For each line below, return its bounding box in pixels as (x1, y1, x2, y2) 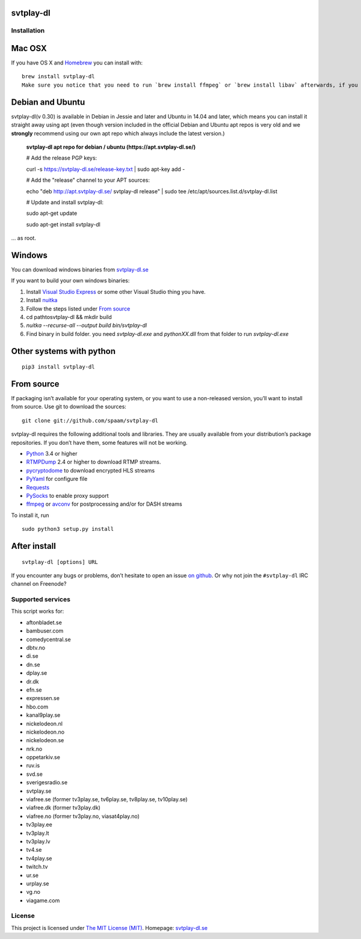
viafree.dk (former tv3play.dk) (26, 804, 100, 811)
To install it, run (11, 512, 49, 519)
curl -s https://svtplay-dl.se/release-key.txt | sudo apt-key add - (26, 166, 185, 173)
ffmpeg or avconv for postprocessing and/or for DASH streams (26, 500, 183, 508)
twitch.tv (26, 863, 48, 870)
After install (11, 541, 57, 551)
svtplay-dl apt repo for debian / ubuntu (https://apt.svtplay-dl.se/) (26, 143, 196, 150)
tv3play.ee (26, 821, 52, 828)
